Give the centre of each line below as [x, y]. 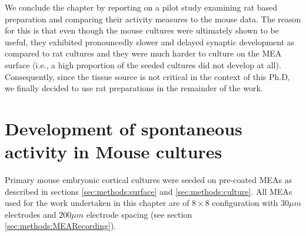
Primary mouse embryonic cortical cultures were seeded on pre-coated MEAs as [149, 180]
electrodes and [31, 214]
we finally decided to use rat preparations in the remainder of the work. [134, 88]
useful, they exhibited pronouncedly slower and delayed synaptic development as [150, 41]
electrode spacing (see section [139, 214]
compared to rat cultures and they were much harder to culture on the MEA [143, 53]
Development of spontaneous [124, 128]
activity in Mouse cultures [114, 152]
